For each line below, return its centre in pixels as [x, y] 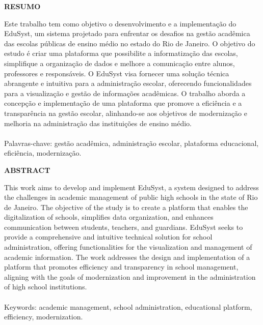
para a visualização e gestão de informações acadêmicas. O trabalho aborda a [125, 93]
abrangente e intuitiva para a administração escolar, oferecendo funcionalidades [128, 83]
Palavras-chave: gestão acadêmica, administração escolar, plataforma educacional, [131, 143]
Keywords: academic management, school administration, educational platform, [128, 306]
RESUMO [22, 6]
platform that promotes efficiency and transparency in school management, [121, 267]
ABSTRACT [27, 170]
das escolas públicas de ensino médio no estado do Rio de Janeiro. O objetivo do [130, 43]
